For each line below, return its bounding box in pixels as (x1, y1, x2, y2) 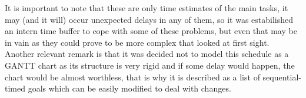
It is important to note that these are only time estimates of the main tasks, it (5, 2, 288, 13)
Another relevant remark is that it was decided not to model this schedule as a (5, 48, 289, 60)
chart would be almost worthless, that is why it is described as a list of (5, 70, 260, 83)
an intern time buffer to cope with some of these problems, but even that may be (5, 25, 297, 37)
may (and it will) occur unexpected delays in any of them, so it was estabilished (5, 13, 294, 25)
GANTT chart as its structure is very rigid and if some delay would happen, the (5, 59, 295, 71)
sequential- (262, 70, 301, 83)
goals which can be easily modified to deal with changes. (28, 82, 231, 94)
